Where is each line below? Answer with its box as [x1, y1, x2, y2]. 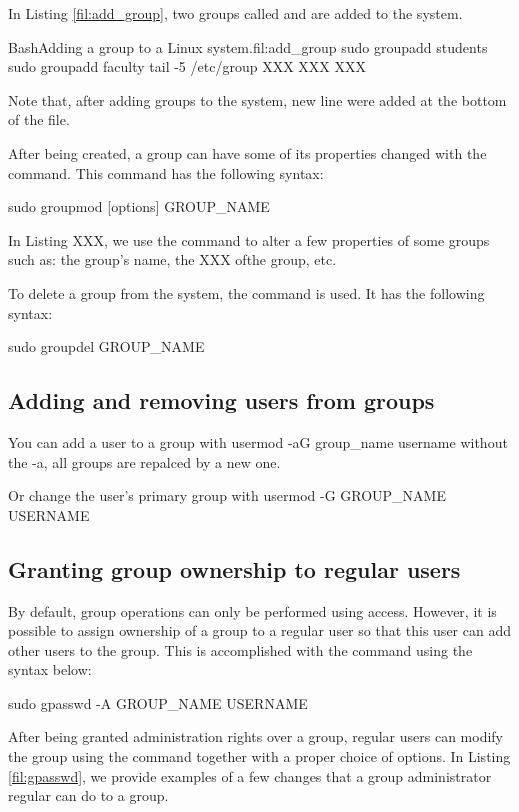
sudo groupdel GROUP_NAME [8, 336, 205, 357]
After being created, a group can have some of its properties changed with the [8, 142, 487, 163]
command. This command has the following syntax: [8, 162, 324, 183]
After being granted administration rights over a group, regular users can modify [8, 726, 503, 747]
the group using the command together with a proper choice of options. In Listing [8, 746, 511, 767]
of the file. [8, 109, 70, 130]
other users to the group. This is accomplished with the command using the [8, 639, 473, 660]
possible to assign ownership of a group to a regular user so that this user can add [8, 620, 511, 641]
